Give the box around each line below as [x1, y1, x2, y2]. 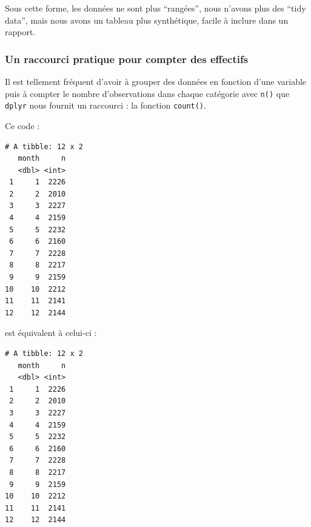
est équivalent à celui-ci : [5, 326, 97, 339]
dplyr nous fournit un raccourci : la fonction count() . [5, 99, 206, 112]
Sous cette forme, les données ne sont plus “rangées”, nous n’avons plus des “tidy [5, 2, 306, 14]
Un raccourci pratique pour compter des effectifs [5, 51, 249, 66]
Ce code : [5, 119, 40, 132]
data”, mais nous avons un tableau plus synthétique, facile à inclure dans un [5, 13, 289, 26]
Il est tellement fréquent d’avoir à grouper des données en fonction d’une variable [5, 75, 307, 87]
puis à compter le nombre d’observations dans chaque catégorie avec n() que [5, 87, 290, 99]
